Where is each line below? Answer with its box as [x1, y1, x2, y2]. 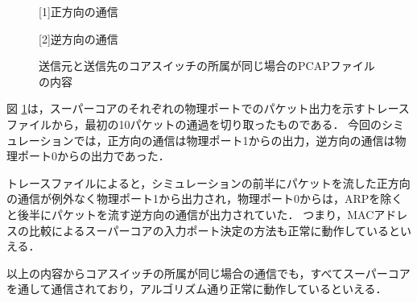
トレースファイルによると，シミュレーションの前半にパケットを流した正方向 [6, 174, 411, 191]
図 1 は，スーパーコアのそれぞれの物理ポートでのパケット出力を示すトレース [6, 100, 410, 117]
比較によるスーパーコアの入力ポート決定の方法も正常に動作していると [28, 221, 401, 238]
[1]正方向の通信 [39, 3, 118, 19]
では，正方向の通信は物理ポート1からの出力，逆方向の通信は [73, 131, 395, 148]
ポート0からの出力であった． [17, 147, 170, 164]
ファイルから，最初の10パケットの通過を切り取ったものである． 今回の [6, 115, 382, 132]
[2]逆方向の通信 [39, 30, 118, 47]
